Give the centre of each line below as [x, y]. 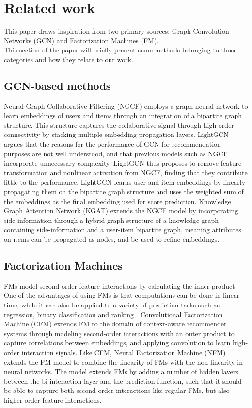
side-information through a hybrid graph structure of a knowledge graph [111, 220]
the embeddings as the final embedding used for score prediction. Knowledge [118, 201]
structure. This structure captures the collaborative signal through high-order [119, 125]
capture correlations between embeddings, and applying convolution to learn [117, 343]
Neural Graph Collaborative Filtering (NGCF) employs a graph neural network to [126, 106]
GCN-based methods [57, 85]
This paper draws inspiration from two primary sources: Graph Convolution [117, 31]
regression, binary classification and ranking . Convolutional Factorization [113, 314]
